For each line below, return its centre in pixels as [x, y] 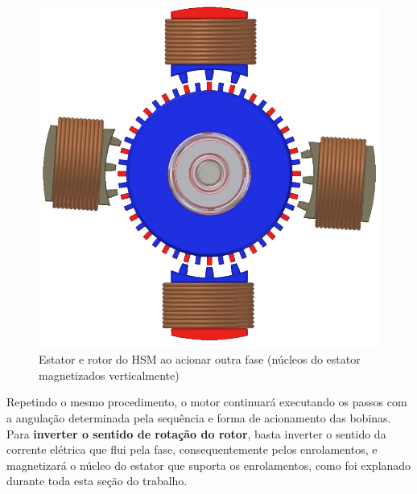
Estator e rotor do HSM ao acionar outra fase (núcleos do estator [200, 359]
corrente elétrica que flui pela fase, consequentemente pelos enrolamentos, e [192, 449]
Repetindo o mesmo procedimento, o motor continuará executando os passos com [207, 402]
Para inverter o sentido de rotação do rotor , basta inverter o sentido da [196, 433]
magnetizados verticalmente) [109, 375]
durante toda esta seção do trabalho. [97, 481]
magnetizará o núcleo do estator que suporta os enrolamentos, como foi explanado [209, 465]
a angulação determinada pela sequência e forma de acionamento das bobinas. [199, 417]
